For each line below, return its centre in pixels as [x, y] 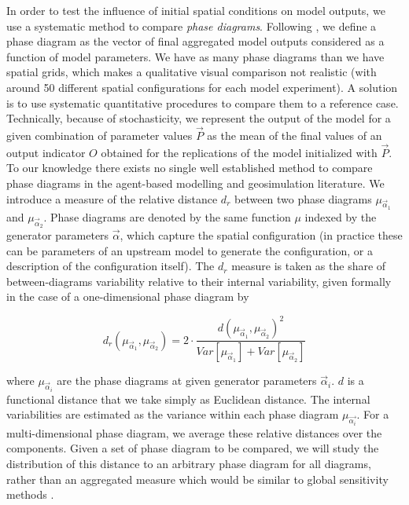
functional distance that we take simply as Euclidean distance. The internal [188, 399]
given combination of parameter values [99, 135]
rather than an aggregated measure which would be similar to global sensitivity [197, 479]
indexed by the [341, 216]
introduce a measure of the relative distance [112, 198]
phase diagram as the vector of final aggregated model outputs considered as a [195, 41]
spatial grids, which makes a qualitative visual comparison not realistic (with [192, 72]
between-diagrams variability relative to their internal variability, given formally [199, 281]
